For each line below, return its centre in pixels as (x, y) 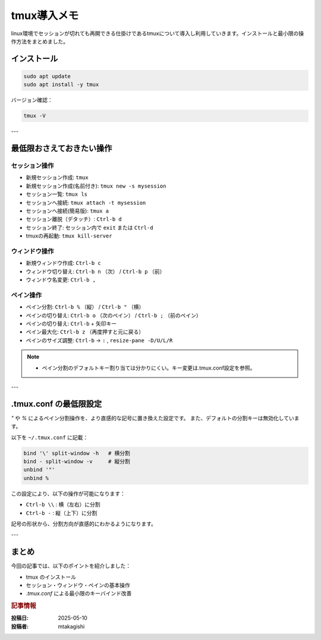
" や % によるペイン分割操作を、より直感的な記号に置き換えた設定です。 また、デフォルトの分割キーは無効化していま (155, 418)
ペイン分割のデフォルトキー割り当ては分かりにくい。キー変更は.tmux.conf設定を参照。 (149, 368)
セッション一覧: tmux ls (56, 194)
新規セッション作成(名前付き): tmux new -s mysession (96, 186)
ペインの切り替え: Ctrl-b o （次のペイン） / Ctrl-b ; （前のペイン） (114, 315)
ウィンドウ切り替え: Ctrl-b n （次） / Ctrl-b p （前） (95, 271)
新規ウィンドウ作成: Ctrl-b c (63, 263)
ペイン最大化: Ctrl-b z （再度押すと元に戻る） (85, 332)
